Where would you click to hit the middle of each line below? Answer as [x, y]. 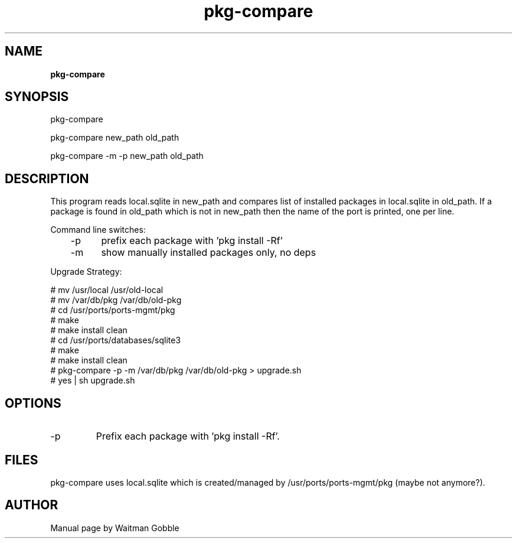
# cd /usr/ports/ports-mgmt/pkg [113, 310]
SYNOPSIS [37, 97]
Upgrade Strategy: [86, 272]
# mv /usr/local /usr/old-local [107, 290]
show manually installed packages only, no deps [209, 253]
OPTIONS [33, 403]
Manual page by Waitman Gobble [115, 528]
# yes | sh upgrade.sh [93, 381]
